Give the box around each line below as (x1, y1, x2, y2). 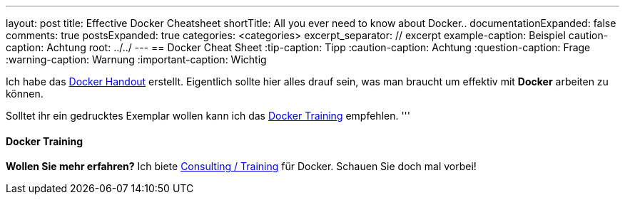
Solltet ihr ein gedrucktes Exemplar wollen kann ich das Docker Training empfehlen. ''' (6, 110, 411, 122)
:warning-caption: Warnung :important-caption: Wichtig (6, 53, 267, 65)
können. (6, 88, 44, 100)
